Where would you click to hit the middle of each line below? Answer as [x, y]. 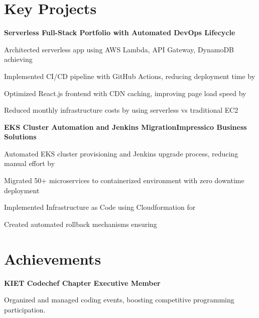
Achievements [53, 258]
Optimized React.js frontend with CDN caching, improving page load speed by [125, 93]
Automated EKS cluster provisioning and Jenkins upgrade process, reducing [121, 153]
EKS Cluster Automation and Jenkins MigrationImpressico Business [125, 127]
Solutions [20, 137]
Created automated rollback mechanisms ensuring [81, 224]
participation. [25, 309]
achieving [18, 59]
